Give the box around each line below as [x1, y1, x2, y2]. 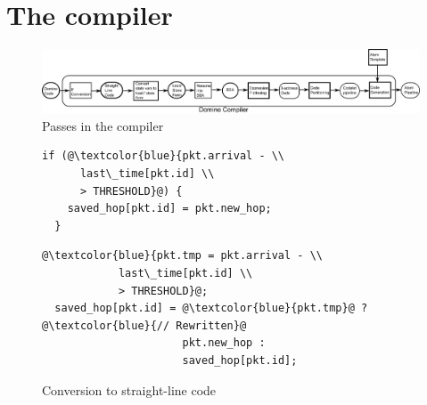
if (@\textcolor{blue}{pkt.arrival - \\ [42, 150, 285, 163]
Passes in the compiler [42, 116, 164, 134]
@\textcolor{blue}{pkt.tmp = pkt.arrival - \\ [42, 249, 323, 263]
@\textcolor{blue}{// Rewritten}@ [42, 319, 247, 332]
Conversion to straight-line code [42, 380, 217, 399]
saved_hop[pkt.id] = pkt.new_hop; [67, 202, 272, 215]
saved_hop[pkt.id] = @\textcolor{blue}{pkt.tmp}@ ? [54, 302, 368, 315]
